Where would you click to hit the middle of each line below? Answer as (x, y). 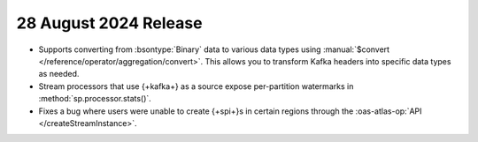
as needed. (59, 74)
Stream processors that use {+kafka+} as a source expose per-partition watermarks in (196, 86)
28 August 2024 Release (109, 23)
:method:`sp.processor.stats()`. (95, 99)
